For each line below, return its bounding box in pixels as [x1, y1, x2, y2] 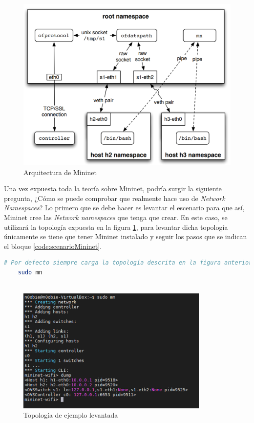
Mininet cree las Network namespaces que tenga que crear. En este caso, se [4, 212, 228, 222]
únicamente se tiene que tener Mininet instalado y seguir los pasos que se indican [4, 231, 247, 242]
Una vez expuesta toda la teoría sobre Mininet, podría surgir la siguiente [4, 183, 222, 194]
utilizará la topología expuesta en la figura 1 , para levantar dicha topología [4, 222, 228, 232]
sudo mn [18, 268, 42, 276]
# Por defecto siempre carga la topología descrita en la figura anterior [4, 259, 253, 267]
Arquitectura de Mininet [23, 167, 97, 177]
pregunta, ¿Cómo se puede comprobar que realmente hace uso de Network [4, 193, 225, 203]
